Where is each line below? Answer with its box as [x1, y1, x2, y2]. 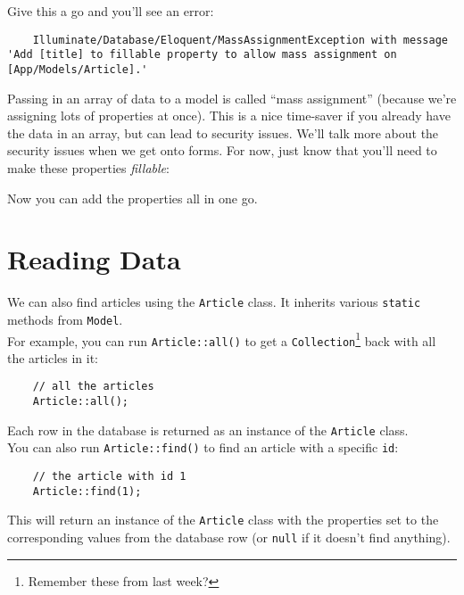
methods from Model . [7, 310, 123, 328]
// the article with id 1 [32, 470, 186, 483]
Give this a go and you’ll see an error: [7, 2, 214, 20]
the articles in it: [7, 348, 99, 367]
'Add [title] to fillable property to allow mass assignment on [7, 48, 397, 62]
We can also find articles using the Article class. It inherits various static [7, 293, 421, 311]
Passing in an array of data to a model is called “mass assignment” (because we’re [7, 88, 457, 107]
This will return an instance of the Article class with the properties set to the [7, 510, 439, 529]
